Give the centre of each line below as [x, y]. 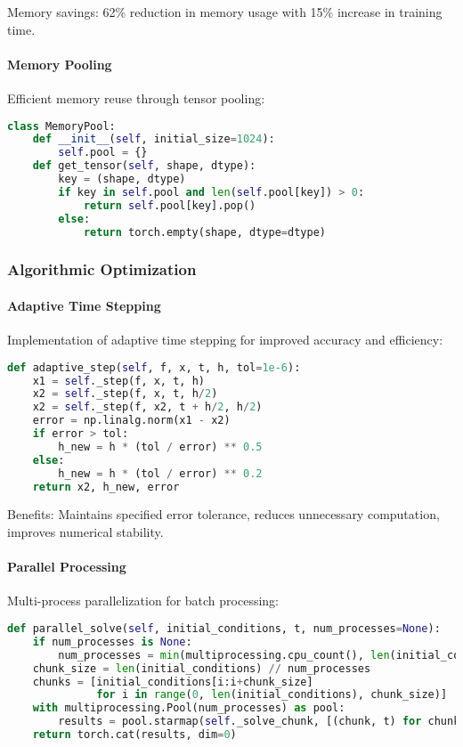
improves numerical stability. [85, 532]
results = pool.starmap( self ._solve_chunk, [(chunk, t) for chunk [259, 722]
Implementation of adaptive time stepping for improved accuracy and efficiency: [225, 340]
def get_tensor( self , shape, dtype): [144, 166]
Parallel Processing [67, 567]
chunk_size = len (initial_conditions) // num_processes [202, 668]
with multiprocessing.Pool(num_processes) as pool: [189, 708]
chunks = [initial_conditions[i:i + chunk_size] [173, 682]
